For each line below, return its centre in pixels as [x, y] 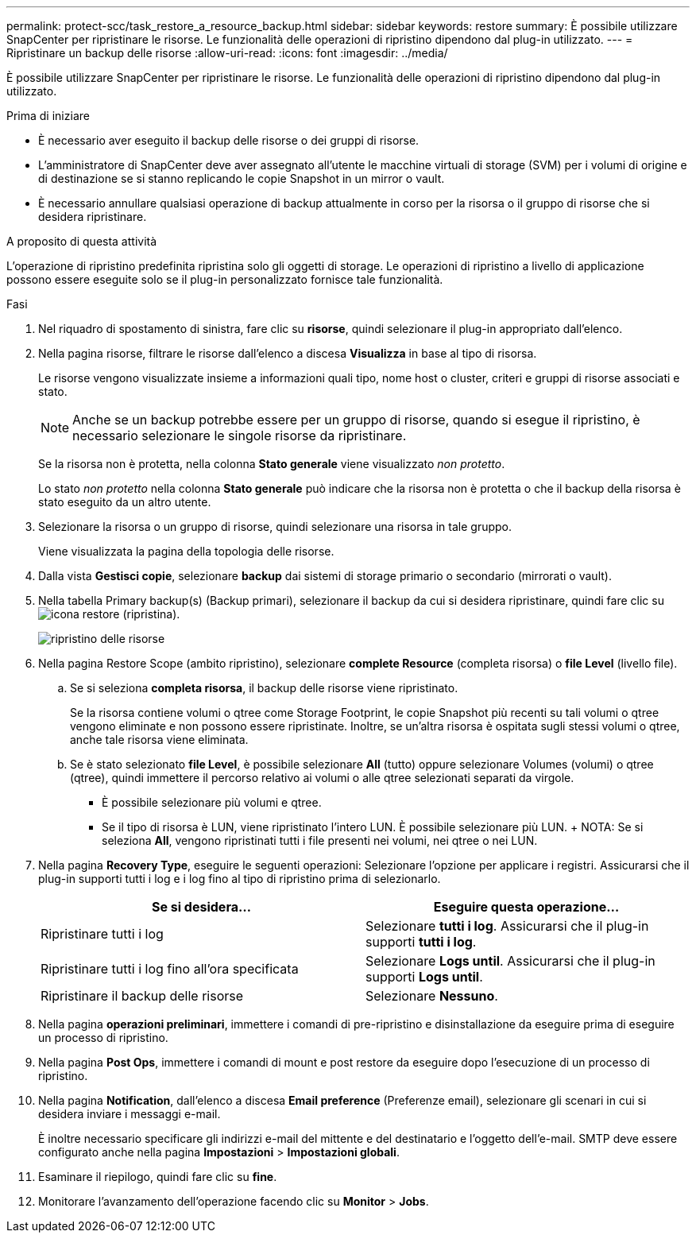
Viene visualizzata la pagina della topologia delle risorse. [186, 551]
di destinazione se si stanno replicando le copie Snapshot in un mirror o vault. [242, 178]
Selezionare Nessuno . [432, 996]
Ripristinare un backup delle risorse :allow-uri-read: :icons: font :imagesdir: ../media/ [227, 53]
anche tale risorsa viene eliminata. [159, 740]
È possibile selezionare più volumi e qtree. [212, 802]
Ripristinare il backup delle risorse [142, 996]
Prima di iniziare [48, 116]
